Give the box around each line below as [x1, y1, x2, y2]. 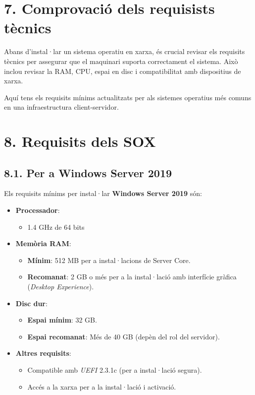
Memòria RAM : [15, 238, 71, 249]
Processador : [15, 205, 60, 215]
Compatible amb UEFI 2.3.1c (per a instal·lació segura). [27, 364, 202, 375]
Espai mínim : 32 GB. [27, 315, 97, 325]
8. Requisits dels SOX [4, 131, 156, 151]
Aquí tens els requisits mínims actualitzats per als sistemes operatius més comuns [4, 92, 252, 102]
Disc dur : [15, 298, 48, 308]
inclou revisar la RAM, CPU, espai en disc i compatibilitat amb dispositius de [4, 66, 241, 76]
